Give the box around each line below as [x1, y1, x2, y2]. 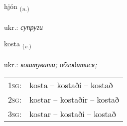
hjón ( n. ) [4, 1, 29, 12]
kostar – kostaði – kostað [29, 108, 116, 120]
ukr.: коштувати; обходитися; [4, 59, 97, 70]
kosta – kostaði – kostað [29, 79, 113, 91]
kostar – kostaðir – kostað [29, 93, 120, 105]
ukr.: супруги [4, 21, 43, 32]
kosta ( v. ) [4, 38, 31, 50]
